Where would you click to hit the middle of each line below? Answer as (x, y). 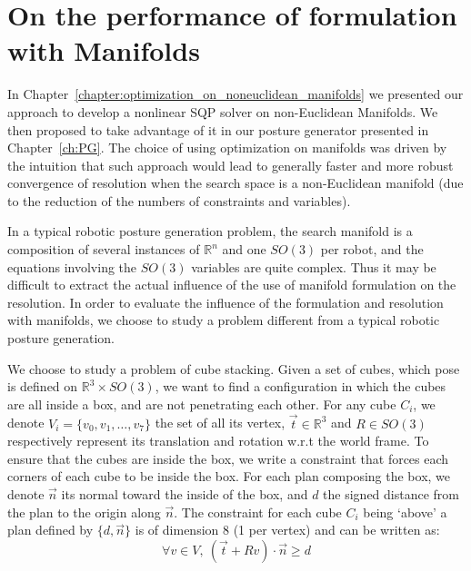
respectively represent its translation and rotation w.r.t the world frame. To (218, 441)
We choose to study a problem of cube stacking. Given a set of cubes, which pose (234, 368)
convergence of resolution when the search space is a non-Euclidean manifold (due (235, 183)
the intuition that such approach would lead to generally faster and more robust (230, 165)
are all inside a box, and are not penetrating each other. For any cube (202, 404)
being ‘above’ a (405, 512)
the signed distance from (391, 494)
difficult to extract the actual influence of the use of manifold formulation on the (232, 285)
